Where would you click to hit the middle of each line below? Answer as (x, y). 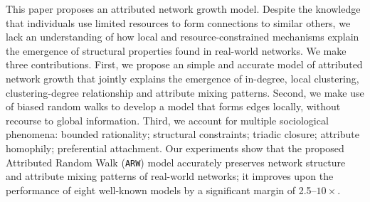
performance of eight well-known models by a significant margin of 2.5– (161, 190)
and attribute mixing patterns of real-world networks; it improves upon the (170, 176)
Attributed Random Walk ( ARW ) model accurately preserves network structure (176, 162)
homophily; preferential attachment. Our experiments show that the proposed (175, 148)
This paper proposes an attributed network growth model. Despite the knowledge (183, 9)
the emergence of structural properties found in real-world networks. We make (176, 50)
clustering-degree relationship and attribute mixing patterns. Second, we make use (185, 92)
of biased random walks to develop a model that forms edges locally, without (173, 106)
